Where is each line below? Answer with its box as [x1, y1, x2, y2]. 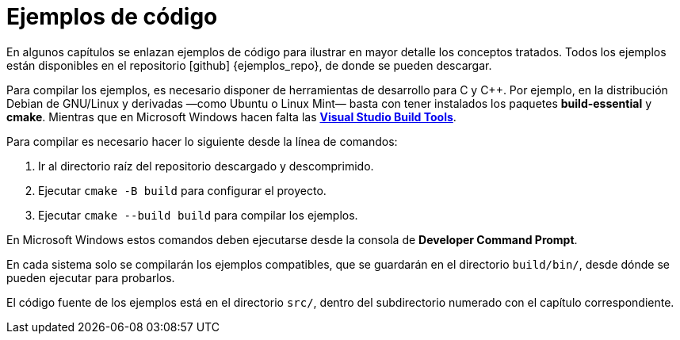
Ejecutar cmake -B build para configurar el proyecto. [38, 183, 327, 197]
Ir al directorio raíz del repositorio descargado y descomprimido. [38, 159, 374, 173]
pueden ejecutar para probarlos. [6, 270, 175, 285]
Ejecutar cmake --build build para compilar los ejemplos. [38, 208, 358, 222]
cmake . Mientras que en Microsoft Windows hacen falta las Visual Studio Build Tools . [6, 109, 457, 124]
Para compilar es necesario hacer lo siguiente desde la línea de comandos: [6, 134, 398, 148]
